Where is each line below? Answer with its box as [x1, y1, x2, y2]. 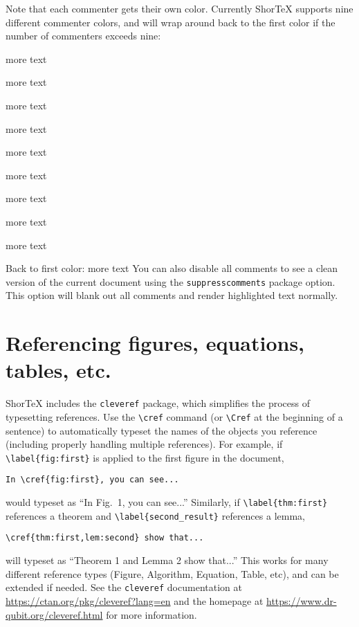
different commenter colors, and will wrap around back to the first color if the [6, 15, 335, 29]
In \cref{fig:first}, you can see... [6, 475, 179, 485]
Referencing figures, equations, [6, 329, 305, 357]
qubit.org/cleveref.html [6, 607, 103, 621]
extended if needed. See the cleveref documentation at [6, 580, 242, 594]
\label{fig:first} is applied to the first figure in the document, [6, 450, 284, 464]
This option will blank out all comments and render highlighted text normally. [6, 288, 338, 302]
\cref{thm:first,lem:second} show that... [6, 533, 204, 543]
